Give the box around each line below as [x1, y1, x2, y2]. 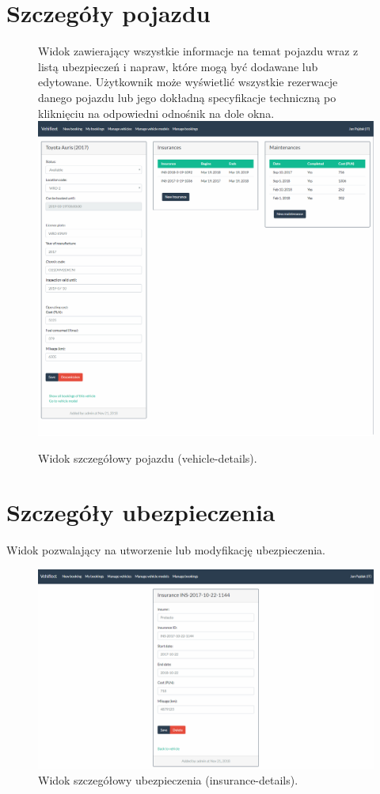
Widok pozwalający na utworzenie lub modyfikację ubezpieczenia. [6, 542, 325, 558]
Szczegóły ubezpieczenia [6, 496, 275, 528]
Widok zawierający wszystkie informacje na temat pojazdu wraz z [38, 43, 359, 59]
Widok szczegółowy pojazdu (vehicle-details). [38, 449, 257, 466]
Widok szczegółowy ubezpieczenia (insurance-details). [38, 772, 298, 788]
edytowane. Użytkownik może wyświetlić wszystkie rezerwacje [38, 74, 338, 90]
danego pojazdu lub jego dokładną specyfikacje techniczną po [38, 89, 336, 105]
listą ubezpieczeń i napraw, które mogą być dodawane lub [38, 58, 318, 74]
